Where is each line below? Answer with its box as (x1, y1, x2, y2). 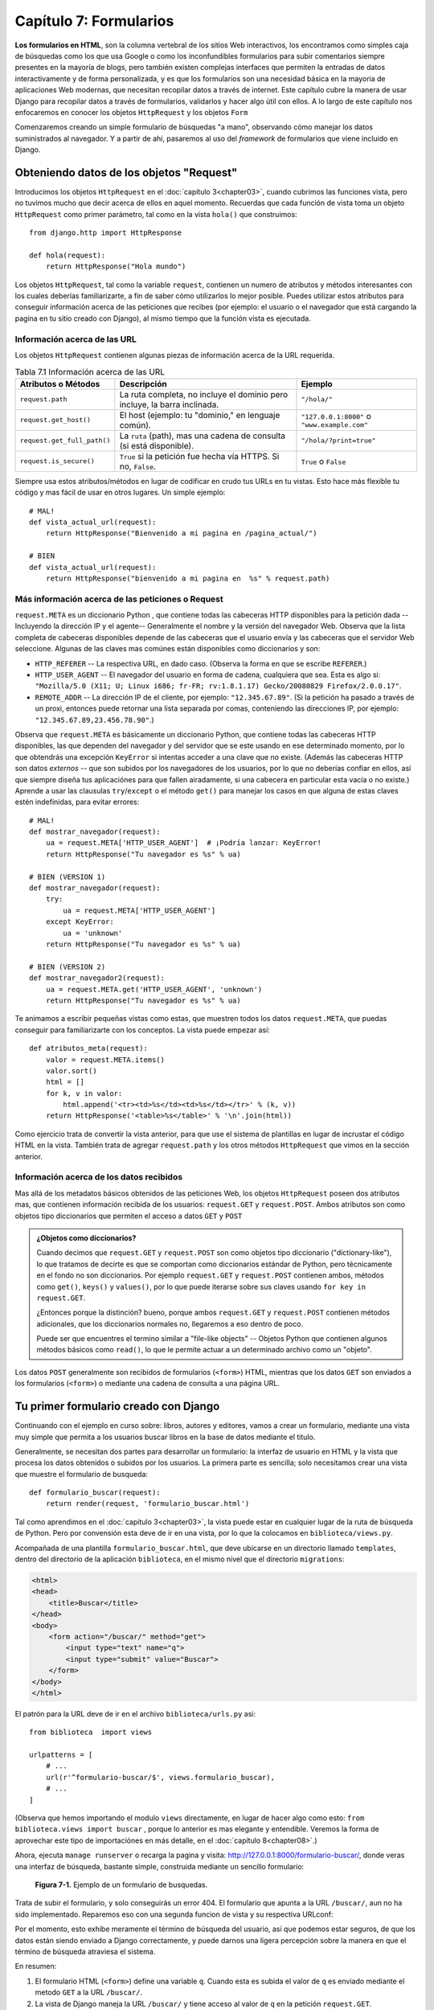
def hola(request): (29, 250, 106, 260)
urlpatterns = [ (29, 1750, 93, 1760)
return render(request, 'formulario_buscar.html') (45, 1499, 250, 1508)
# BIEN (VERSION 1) (29, 872, 106, 881)
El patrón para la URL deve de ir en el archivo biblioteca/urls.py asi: (14, 1708, 256, 1718)
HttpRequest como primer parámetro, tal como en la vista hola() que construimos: (14, 209, 297, 219)
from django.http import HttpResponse (29, 228, 182, 237)
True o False (301, 455, 346, 466)
